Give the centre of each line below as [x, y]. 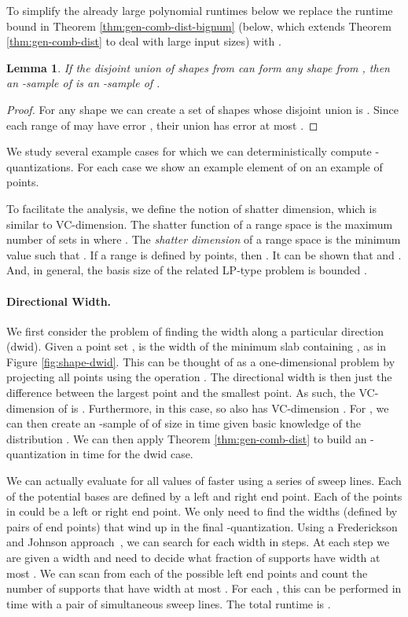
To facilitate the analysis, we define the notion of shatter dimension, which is [191, 208]
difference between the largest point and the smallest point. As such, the [181, 393]
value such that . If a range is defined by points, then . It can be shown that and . [204, 254]
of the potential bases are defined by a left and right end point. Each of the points [204, 496]
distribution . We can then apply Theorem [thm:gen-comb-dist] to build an [187, 438]
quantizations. [40, 166]
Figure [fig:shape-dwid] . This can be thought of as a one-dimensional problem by [201, 361]
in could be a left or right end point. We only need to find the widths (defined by [202, 511]
